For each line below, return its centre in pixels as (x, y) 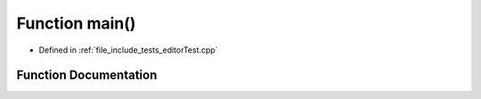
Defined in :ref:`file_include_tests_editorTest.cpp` (128, 50)
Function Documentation (87, 75)
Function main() (76, 23)
